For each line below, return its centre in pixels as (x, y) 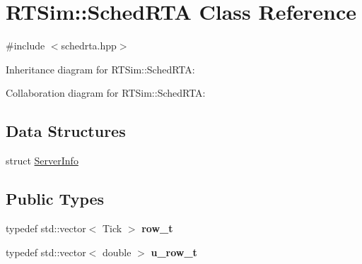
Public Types (55, 199)
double (117, 252)
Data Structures (66, 131)
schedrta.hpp (89, 46)
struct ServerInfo (42, 161)
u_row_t (174, 252)
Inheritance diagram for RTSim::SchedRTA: (100, 69)
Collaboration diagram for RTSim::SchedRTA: (106, 93)
